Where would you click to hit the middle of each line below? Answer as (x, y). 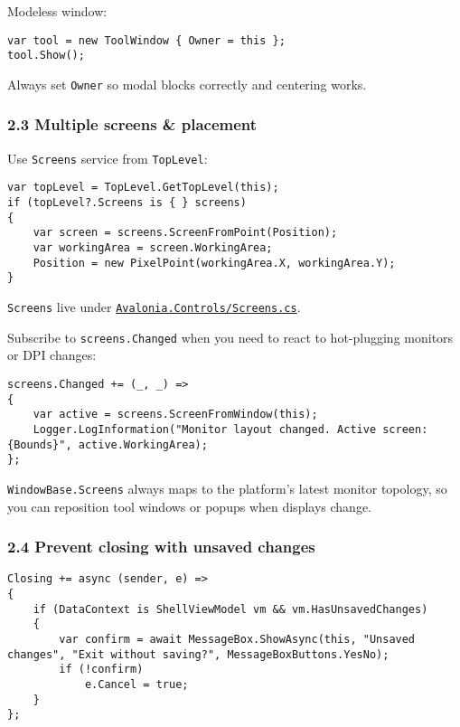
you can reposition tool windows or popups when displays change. (189, 506)
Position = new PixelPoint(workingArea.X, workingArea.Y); (214, 263)
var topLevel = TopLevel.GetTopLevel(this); (143, 188)
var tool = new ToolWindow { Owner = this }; (146, 40)
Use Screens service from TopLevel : (108, 158)
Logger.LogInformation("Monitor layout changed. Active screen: (230, 429)
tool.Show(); (46, 56)
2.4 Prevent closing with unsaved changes (161, 547)
